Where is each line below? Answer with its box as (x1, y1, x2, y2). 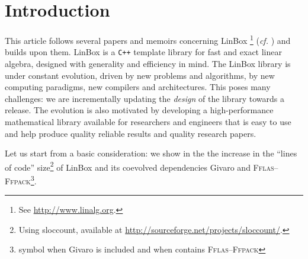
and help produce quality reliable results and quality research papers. (5, 127, 256, 139)
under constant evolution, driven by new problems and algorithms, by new (5, 69, 275, 81)
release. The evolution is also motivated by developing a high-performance (5, 104, 274, 116)
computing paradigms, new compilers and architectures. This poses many (5, 81, 271, 93)
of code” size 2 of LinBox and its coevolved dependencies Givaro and (5, 159, 251, 173)
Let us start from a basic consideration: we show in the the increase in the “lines (5, 147, 297, 159)
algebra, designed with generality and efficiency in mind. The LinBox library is (5, 57, 291, 70)
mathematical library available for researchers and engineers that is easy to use (5, 116, 291, 127)
